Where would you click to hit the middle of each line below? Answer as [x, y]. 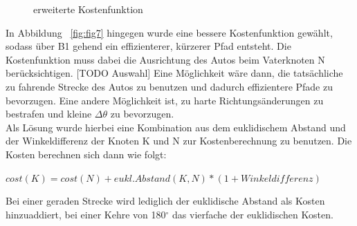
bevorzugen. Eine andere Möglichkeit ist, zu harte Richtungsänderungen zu [165, 100]
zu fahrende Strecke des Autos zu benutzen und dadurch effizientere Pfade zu [169, 86]
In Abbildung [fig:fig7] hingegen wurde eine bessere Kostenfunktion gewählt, [169, 32]
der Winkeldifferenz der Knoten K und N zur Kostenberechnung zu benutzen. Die [179, 141]
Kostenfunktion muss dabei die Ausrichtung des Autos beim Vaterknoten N [165, 59]
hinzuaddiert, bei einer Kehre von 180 [86, 214]
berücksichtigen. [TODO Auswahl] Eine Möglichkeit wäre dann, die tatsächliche [174, 73]
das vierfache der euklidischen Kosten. [253, 214]
